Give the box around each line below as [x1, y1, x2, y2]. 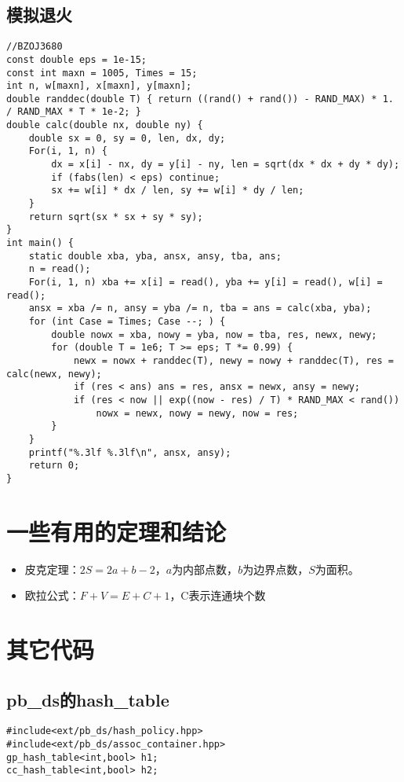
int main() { [6, 237, 74, 249]
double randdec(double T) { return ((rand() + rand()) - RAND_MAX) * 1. [6, 93, 394, 105]
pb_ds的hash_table [6, 687, 169, 711]
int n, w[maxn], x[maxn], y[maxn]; [6, 80, 192, 92]
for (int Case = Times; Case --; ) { [28, 315, 226, 327]
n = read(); [28, 263, 91, 275]
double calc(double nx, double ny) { [6, 119, 203, 131]
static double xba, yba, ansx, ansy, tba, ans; [28, 250, 282, 262]
